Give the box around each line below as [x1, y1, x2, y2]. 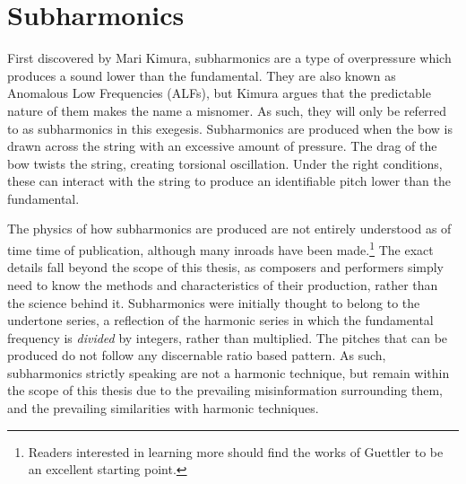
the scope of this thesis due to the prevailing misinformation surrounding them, [7, 381, 443, 400]
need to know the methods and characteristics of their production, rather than [7, 275, 438, 294]
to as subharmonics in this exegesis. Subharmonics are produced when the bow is [7, 119, 453, 137]
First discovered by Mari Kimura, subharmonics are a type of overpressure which [7, 48, 452, 67]
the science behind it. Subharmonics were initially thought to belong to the [7, 293, 420, 312]
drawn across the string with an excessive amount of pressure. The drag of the [7, 136, 437, 155]
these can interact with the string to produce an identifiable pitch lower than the [7, 172, 451, 190]
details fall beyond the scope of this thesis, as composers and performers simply [7, 258, 444, 277]
